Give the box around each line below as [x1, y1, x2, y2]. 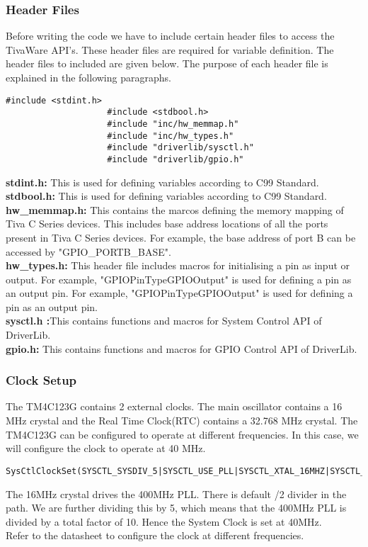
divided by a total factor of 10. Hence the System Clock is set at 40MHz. [6, 514, 322, 529]
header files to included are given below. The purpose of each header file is [6, 56, 328, 71]
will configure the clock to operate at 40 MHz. [6, 441, 206, 456]
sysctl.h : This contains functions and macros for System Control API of [6, 313, 322, 328]
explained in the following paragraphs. [6, 70, 171, 84]
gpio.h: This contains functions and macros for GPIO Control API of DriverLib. [6, 341, 357, 356]
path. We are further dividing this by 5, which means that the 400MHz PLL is [6, 500, 347, 515]
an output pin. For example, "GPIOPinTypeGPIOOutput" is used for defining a [6, 286, 353, 300]
